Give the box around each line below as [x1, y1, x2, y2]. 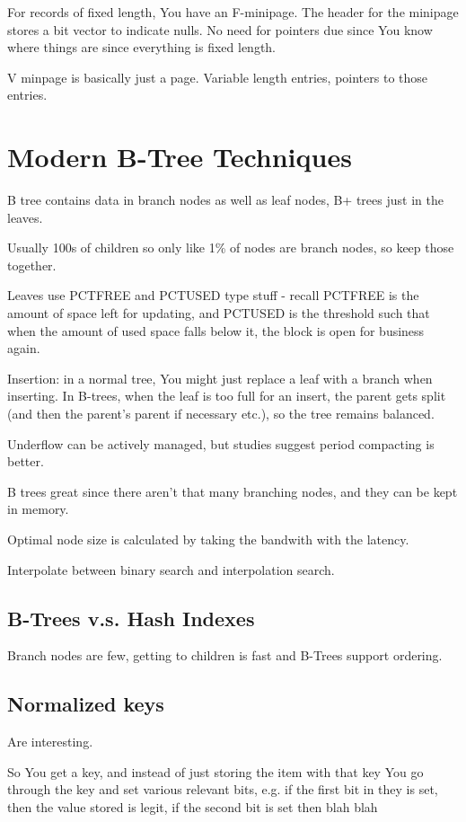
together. [7, 255, 57, 274]
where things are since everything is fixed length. [7, 38, 277, 57]
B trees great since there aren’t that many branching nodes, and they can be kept [7, 482, 458, 500]
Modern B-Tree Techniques [7, 138, 352, 175]
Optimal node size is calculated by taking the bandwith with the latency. [7, 530, 409, 548]
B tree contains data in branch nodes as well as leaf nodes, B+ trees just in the [7, 190, 444, 209]
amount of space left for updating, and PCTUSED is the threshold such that [7, 304, 430, 323]
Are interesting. [7, 732, 93, 751]
